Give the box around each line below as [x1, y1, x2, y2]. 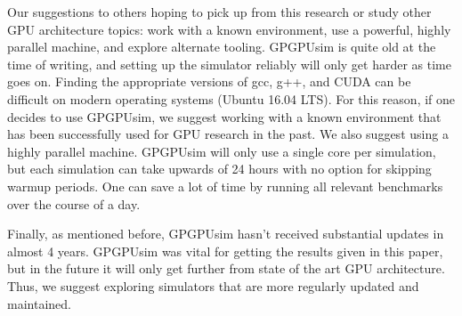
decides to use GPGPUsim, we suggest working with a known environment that [7, 107, 442, 126]
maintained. [7, 294, 71, 312]
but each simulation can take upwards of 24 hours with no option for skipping [7, 159, 432, 178]
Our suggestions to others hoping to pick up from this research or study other [7, 3, 432, 20]
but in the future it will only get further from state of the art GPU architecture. [7, 259, 445, 278]
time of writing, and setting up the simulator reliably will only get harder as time [7, 54, 451, 73]
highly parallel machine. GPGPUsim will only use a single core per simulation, [7, 142, 436, 160]
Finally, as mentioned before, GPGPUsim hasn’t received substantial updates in [7, 224, 444, 243]
